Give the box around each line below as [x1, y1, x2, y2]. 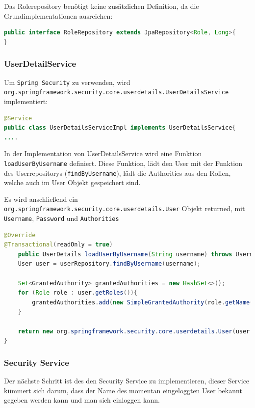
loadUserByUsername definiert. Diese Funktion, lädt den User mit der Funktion [4, 158, 242, 168]
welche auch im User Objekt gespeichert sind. [4, 177, 141, 188]
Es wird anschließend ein [4, 193, 78, 204]
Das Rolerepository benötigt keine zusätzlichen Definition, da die [4, 1, 199, 11]
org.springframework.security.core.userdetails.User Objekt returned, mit [4, 203, 245, 214]
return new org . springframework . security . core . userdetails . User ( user [18, 327, 250, 335]
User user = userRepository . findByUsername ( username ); [18, 260, 201, 268]
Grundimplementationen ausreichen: [4, 10, 113, 21]
